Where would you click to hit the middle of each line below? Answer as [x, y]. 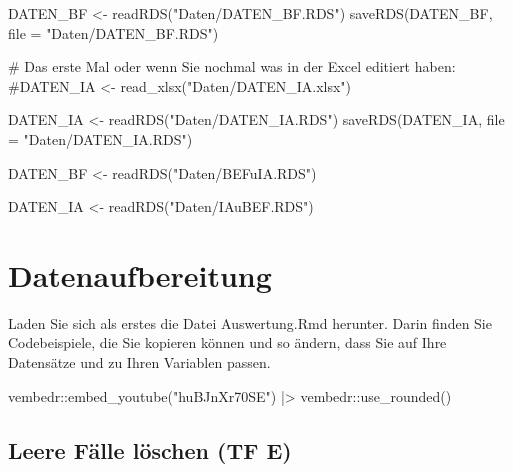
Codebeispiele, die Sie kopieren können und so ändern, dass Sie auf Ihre [227, 342]
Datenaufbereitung [140, 274]
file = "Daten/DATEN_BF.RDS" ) [113, 32]
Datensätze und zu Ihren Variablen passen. [139, 362]
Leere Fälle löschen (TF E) [150, 449]
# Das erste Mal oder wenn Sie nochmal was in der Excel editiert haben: [232, 66]
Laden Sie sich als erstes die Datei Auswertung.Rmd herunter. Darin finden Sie [250, 322]
